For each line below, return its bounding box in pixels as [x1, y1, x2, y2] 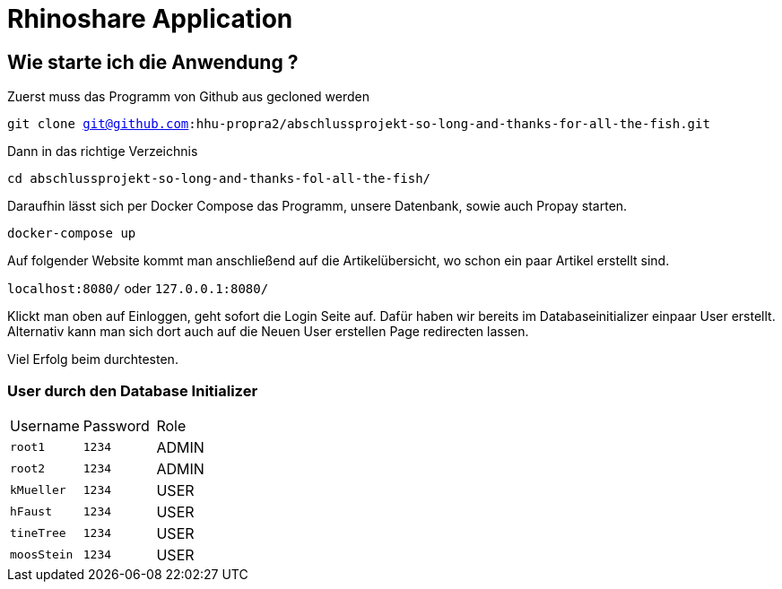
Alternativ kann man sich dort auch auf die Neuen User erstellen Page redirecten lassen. [7, 324, 529, 340]
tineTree [10, 526, 66, 541]
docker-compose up [7, 226, 136, 241]
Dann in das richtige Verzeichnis [7, 143, 198, 160]
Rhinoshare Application [7, 4, 293, 34]
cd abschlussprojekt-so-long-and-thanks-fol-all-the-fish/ [7, 171, 431, 186]
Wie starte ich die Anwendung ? [7, 50, 299, 74]
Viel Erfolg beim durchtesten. [7, 351, 178, 368]
